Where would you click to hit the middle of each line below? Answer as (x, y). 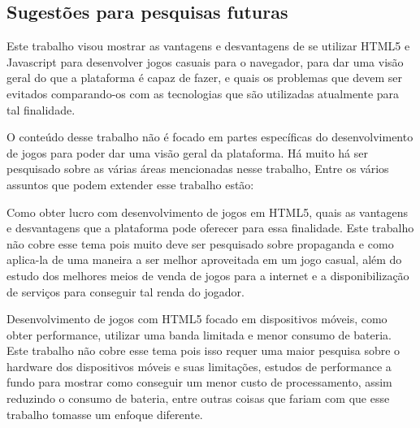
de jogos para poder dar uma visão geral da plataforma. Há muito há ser (187, 152)
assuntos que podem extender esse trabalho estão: (130, 184)
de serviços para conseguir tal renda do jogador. (126, 291)
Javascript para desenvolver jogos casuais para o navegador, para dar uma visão (205, 61)
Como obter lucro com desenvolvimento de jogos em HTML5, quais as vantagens (208, 212)
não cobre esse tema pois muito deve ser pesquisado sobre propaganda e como (200, 243)
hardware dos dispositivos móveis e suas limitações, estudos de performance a (199, 366)
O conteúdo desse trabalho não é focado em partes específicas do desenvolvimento (210, 137)
